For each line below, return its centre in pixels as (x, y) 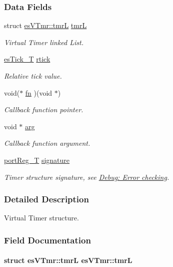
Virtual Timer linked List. (44, 42)
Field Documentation (47, 240)
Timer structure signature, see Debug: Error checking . (87, 177)
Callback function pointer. (44, 109)
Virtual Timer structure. (41, 218)
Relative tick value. (33, 76)
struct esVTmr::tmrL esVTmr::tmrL (68, 260)
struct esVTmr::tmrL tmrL (45, 25)
